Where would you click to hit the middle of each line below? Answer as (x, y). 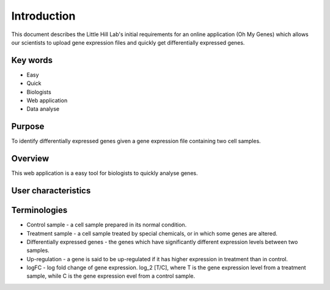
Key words (32, 60)
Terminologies (39, 210)
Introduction (43, 16)
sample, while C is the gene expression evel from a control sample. (111, 276)
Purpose (28, 126)
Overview (30, 159)
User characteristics (51, 191)
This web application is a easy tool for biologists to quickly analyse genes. (105, 173)
